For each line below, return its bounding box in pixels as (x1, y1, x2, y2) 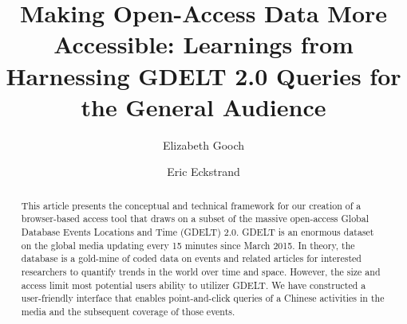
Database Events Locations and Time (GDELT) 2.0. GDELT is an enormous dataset (21, 224, 374, 238)
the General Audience (81, 90, 326, 123)
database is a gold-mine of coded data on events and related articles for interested (21, 252, 362, 265)
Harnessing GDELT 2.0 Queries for (6, 59, 401, 92)
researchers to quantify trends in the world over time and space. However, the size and (21, 264, 381, 278)
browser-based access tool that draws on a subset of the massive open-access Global (21, 212, 369, 225)
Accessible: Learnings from (53, 28, 354, 61)
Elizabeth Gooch (162, 136, 245, 153)
